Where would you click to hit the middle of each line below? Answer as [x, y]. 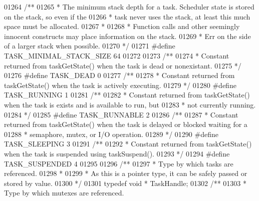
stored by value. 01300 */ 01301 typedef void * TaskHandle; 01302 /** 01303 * [125, 183]
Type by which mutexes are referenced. [64, 193]
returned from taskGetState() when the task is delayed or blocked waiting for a [126, 124]
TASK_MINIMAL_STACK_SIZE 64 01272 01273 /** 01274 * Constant [117, 55]
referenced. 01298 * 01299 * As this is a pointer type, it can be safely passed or [126, 173]
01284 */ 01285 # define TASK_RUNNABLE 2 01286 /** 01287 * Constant [121, 114]
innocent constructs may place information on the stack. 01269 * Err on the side [127, 36]
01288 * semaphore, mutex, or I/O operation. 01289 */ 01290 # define [111, 134]
